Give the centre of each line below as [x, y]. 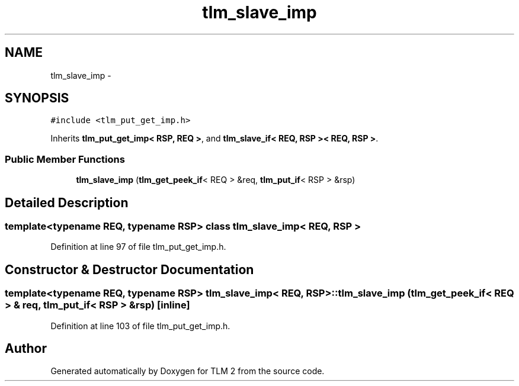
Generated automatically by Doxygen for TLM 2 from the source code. [188, 371]
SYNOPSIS [37, 98]
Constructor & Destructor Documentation [129, 269]
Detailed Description [67, 202]
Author [26, 349]
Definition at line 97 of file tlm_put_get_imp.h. [138, 247]
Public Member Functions [65, 159]
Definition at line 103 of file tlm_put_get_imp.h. [140, 326]
